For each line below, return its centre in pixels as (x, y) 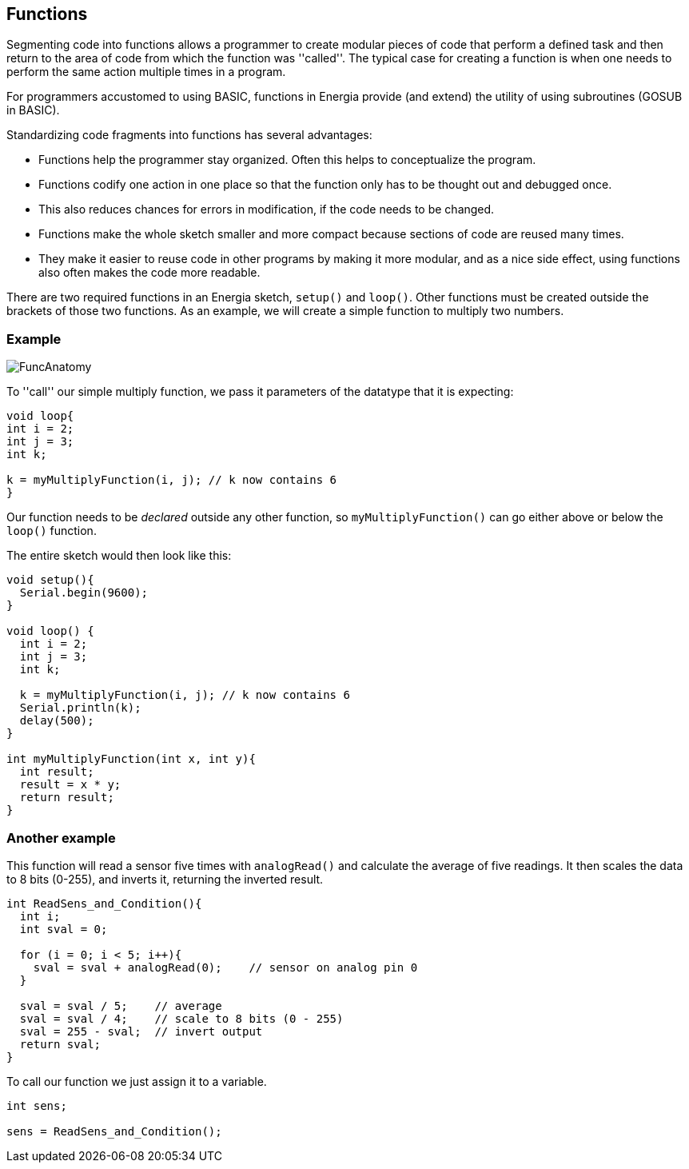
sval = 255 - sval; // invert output (141, 1031)
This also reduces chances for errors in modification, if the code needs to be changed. (267, 209)
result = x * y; (70, 785)
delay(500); (57, 721)
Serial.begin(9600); (84, 593)
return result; (67, 798)
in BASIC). (33, 110)
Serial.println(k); (80, 708)
